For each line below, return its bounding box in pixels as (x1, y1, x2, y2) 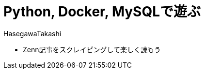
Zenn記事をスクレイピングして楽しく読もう (23, 45, 161, 54)
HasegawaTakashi (3, 29, 62, 38)
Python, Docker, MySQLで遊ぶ (3, 3, 201, 20)
